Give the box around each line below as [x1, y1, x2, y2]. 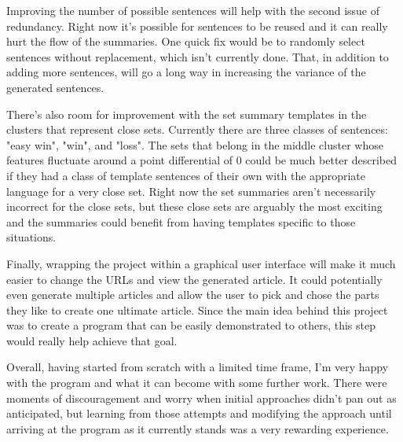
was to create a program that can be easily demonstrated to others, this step [6, 317, 376, 333]
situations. [6, 229, 57, 245]
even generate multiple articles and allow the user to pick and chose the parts [6, 286, 379, 303]
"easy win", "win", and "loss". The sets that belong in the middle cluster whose [6, 136, 383, 153]
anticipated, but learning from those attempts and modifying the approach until [6, 405, 392, 422]
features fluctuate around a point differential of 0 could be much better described [6, 152, 397, 168]
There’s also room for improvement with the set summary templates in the [6, 105, 367, 122]
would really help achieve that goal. [6, 332, 178, 348]
